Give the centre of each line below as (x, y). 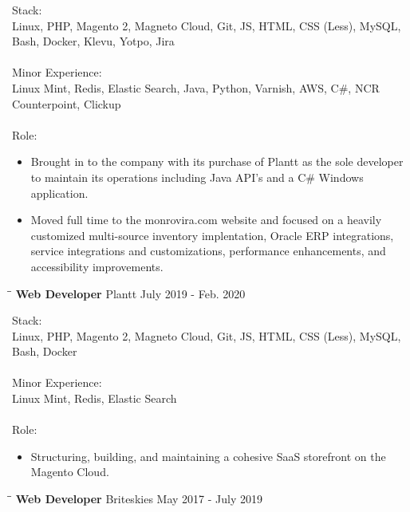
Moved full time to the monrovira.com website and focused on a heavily (206, 220)
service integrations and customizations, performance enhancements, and (208, 251)
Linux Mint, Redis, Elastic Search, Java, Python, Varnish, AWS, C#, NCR (196, 87)
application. (59, 193)
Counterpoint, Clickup (67, 103)
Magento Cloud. (70, 472)
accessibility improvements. (97, 266)
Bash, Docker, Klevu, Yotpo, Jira (93, 41)
